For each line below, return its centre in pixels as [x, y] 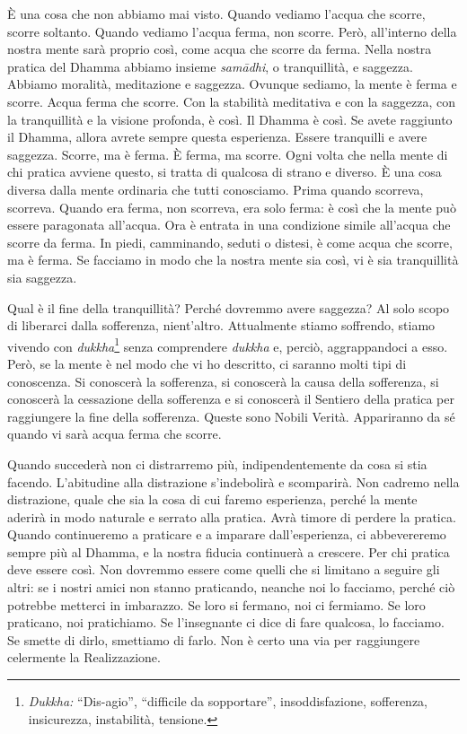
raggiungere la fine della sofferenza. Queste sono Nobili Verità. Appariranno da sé [231, 416]
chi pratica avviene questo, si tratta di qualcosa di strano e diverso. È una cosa [225, 172]
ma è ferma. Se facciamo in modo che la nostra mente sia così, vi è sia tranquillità [233, 260]
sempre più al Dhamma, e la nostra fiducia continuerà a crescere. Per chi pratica [229, 551]
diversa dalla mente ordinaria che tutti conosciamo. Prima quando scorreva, [216, 189]
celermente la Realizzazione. [84, 657]
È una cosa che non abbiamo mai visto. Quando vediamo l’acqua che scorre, [216, 13]
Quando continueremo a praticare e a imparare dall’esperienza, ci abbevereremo [227, 534]
